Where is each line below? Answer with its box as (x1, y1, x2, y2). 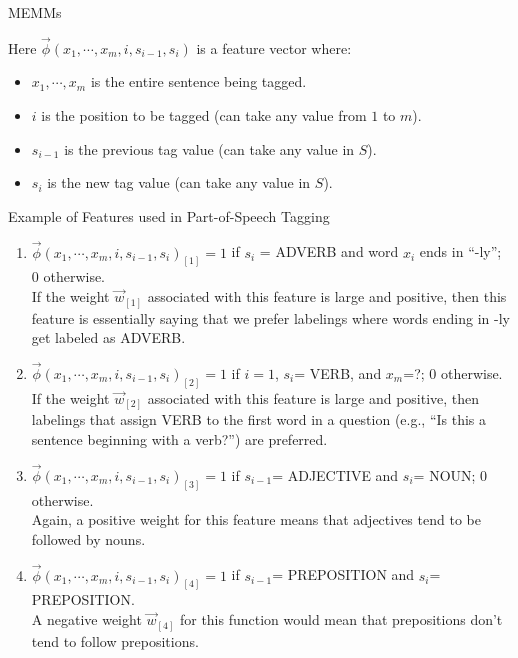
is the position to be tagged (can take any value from (41, 105, 367, 125)
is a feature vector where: (196, 37, 352, 58)
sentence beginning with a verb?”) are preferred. (31, 428, 328, 449)
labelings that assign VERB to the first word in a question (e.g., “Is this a (31, 409, 487, 430)
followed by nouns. (31, 528, 146, 549)
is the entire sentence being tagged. (90, 71, 307, 92)
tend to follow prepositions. (31, 630, 199, 651)
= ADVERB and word (259, 241, 399, 262)
